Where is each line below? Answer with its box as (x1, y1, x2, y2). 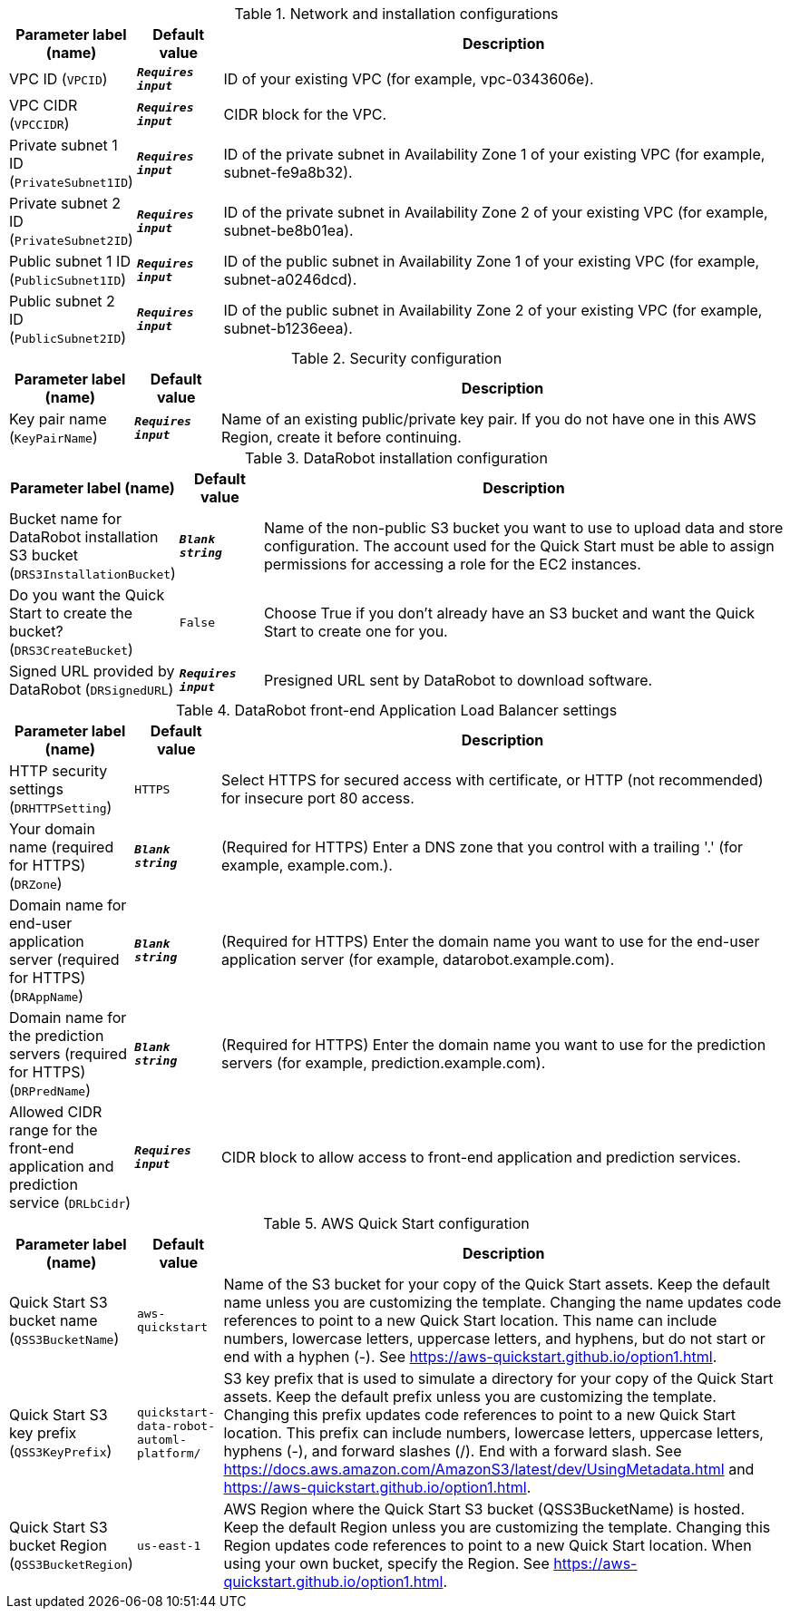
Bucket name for (9, 510, 122, 528)
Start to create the (9, 604, 133, 622)
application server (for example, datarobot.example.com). (221, 950, 615, 969)
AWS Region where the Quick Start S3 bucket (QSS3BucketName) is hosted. (223, 1500, 746, 1518)
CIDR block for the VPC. (223, 105, 387, 123)
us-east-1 (136, 1538, 201, 1553)
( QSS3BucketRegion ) (9, 1554, 133, 1572)
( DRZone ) (9, 874, 63, 892)
